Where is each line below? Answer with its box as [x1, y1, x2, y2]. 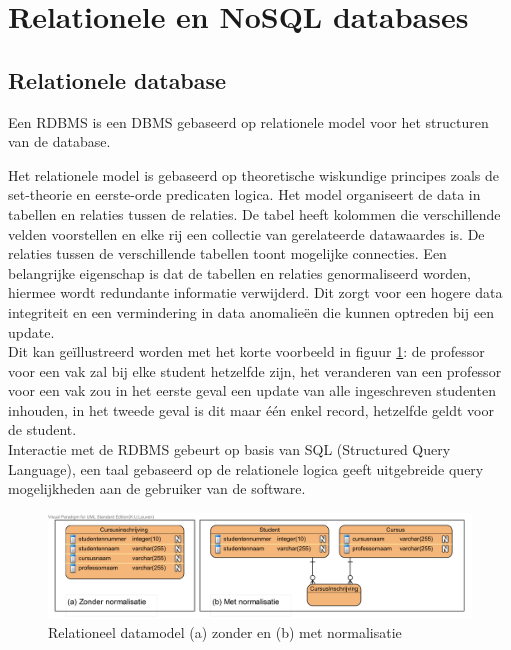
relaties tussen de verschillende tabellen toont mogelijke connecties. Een [8, 243, 447, 264]
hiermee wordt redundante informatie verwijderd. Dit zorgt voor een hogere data [8, 282, 503, 303]
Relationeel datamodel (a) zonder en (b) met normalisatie [48, 622, 402, 643]
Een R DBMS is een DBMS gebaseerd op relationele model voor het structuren [8, 111, 489, 132]
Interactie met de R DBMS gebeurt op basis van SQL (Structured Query [8, 439, 451, 460]
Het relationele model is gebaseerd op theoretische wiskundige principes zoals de [8, 164, 499, 185]
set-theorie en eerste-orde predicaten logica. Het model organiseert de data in [8, 184, 481, 205]
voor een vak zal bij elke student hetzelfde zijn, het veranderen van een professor [8, 360, 502, 381]
